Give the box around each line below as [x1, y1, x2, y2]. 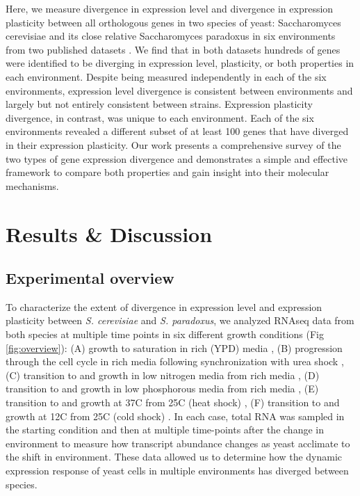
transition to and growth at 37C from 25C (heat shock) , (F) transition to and [6, 395, 340, 410]
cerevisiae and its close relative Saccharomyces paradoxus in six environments [6, 29, 336, 43]
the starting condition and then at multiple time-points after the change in [6, 422, 324, 437]
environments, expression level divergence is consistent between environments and [6, 83, 353, 97]
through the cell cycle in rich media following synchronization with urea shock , [6, 354, 344, 369]
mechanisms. [6, 178, 59, 193]
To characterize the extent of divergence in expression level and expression [6, 299, 322, 314]
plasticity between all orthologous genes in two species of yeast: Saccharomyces [6, 15, 341, 29]
